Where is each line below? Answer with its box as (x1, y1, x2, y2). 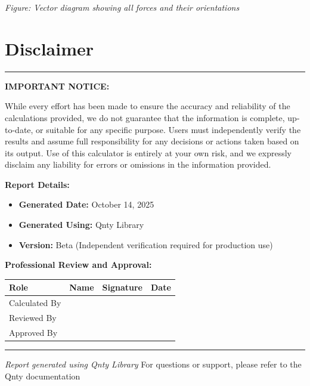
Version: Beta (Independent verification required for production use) (18, 238, 273, 251)
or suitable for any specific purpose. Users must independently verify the (36, 123, 301, 135)
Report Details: (5, 178, 70, 190)
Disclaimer (5, 36, 94, 60)
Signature (102, 281, 142, 294)
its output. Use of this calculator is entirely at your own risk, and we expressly (5, 146, 292, 159)
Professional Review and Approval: (5, 258, 152, 271)
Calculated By (9, 297, 61, 309)
